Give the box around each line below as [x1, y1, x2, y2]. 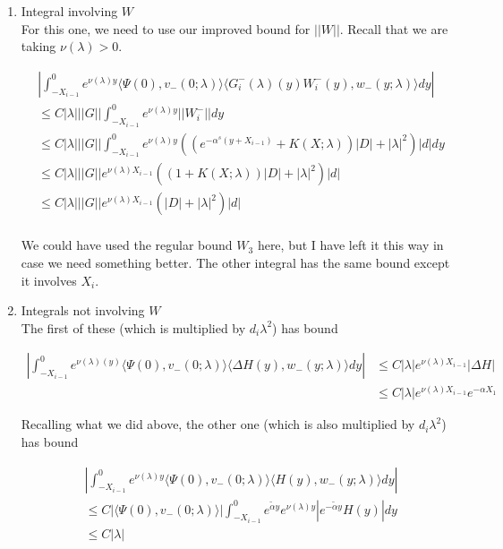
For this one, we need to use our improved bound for [21, 19, 311, 38]
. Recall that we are [339, 19, 448, 38]
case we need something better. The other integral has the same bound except [21, 253, 450, 271]
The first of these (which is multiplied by [21, 318, 246, 337]
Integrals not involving [21, 301, 145, 320]
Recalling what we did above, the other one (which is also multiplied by [21, 415, 415, 433]
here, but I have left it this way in [257, 236, 444, 254]
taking [21, 37, 56, 56]
